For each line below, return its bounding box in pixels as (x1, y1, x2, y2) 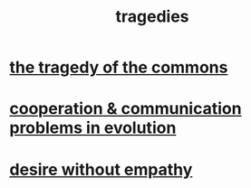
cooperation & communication (9, 99, 242, 119)
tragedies (115, 6, 189, 27)
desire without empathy (9, 159, 193, 180)
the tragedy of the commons (9, 57, 228, 78)
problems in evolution (9, 117, 177, 138)
